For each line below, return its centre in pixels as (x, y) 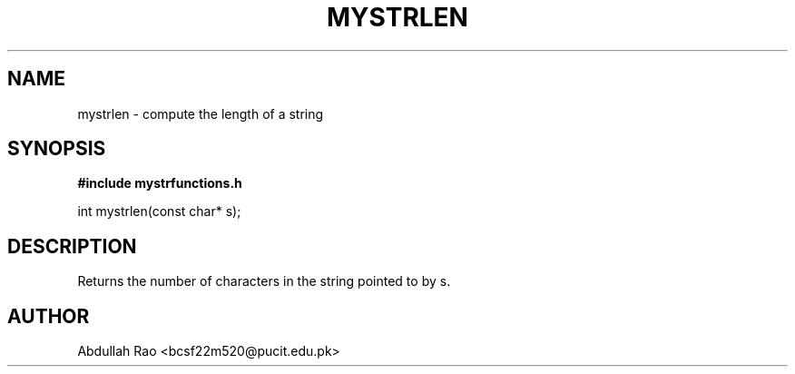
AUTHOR (49, 316)
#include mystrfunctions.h (160, 183)
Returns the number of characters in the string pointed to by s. (264, 281)
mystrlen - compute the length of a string (201, 113)
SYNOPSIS (57, 149)
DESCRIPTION (72, 246)
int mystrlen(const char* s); (159, 212)
